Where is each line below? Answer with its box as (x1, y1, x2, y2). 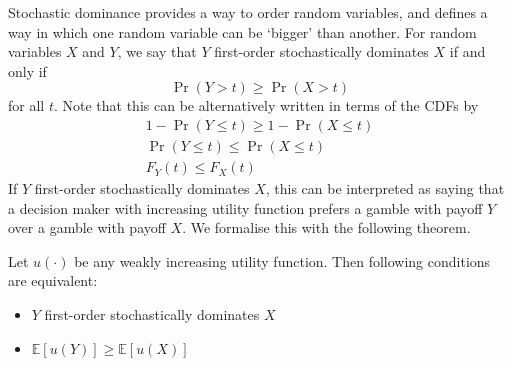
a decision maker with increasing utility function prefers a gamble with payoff (8, 197, 483, 218)
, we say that (117, 41, 197, 62)
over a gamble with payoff (8, 217, 166, 238)
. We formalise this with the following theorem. (182, 217, 471, 238)
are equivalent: (8, 270, 98, 291)
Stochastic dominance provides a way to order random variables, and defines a (8, 2, 488, 22)
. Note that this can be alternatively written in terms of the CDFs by (53, 95, 479, 116)
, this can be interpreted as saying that (265, 178, 505, 199)
